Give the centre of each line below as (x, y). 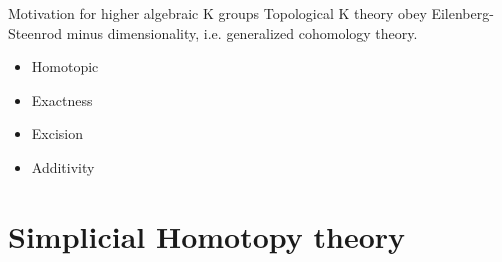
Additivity (63, 166)
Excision (57, 133)
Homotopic (65, 66)
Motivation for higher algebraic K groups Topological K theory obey (217, 13)
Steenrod (35, 32)
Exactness (62, 99)
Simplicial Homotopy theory (207, 235)
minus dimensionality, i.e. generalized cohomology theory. (242, 32)
